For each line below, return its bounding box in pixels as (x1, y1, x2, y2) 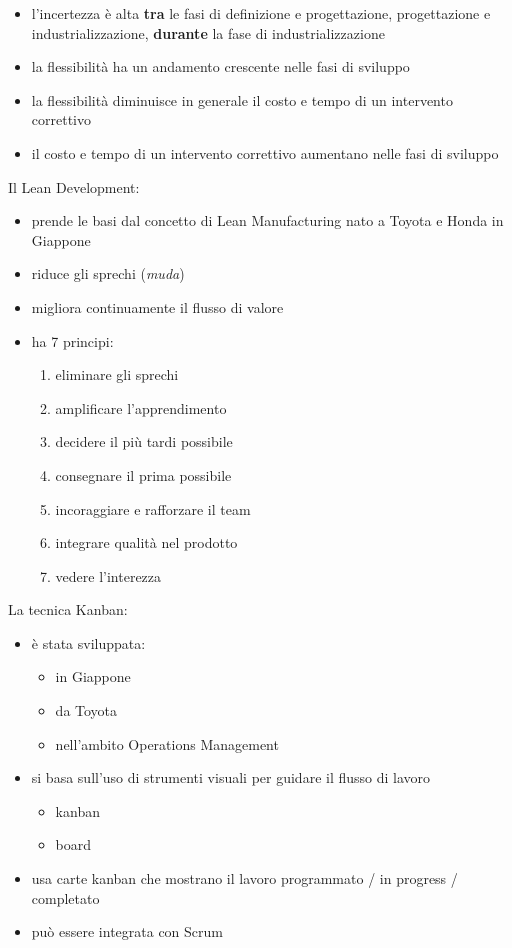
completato (31, 887, 100, 908)
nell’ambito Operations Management (55, 733, 279, 754)
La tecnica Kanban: (8, 599, 128, 620)
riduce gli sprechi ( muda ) (31, 263, 185, 284)
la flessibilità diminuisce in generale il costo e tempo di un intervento (31, 89, 453, 110)
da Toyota (55, 700, 118, 721)
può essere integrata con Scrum (31, 921, 223, 942)
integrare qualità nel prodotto (55, 532, 238, 553)
